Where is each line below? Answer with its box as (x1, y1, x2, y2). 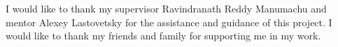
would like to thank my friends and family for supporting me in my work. (6, 28, 321, 43)
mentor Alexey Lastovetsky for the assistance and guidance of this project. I (6, 15, 332, 29)
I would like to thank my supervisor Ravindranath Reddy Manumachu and (6, 1, 327, 15)
